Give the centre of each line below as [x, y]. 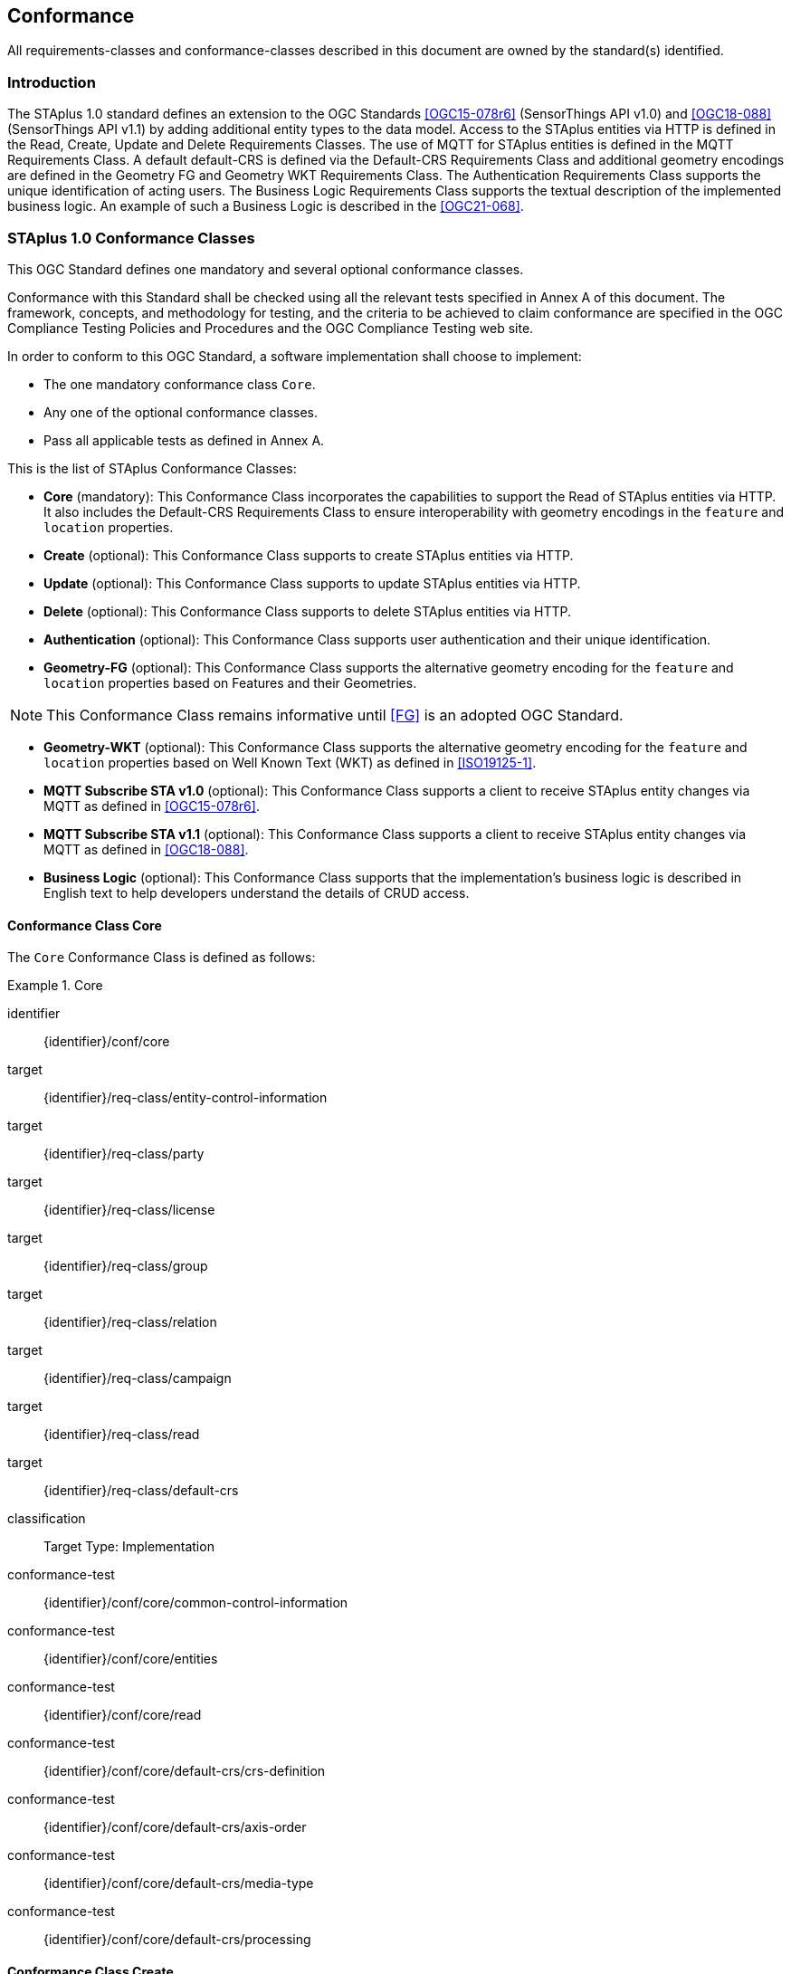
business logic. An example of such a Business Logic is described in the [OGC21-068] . [266, 206]
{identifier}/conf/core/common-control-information [196, 1603]
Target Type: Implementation [129, 1547]
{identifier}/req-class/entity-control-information [186, 1098]
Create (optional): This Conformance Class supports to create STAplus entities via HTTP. [309, 555]
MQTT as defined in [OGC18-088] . [146, 849]
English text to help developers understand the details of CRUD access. [257, 892]
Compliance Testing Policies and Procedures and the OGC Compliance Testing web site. [271, 328]
